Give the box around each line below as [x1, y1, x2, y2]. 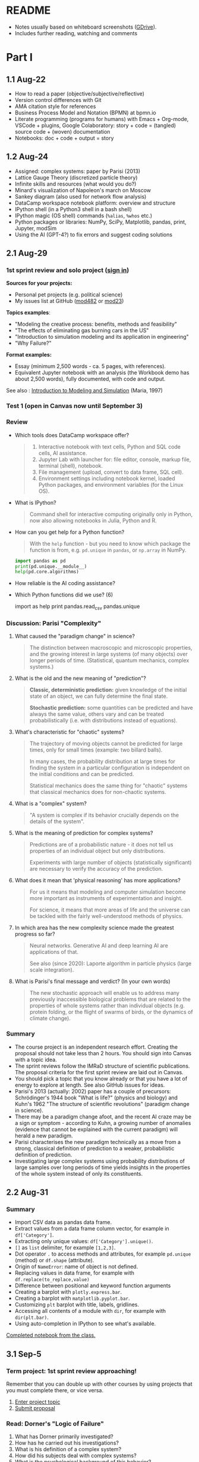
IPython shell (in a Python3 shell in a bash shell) [14, 205, 132, 212]
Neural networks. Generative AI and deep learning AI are [29, 942, 168, 949]
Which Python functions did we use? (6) [14, 591, 113, 598]
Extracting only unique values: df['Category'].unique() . [14, 1238, 153, 1245]
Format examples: [6, 351, 52, 358]
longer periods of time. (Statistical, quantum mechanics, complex [29, 657, 189, 664]
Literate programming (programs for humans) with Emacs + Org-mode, [14, 115, 189, 122]
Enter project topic [14, 1398, 61, 1405]
